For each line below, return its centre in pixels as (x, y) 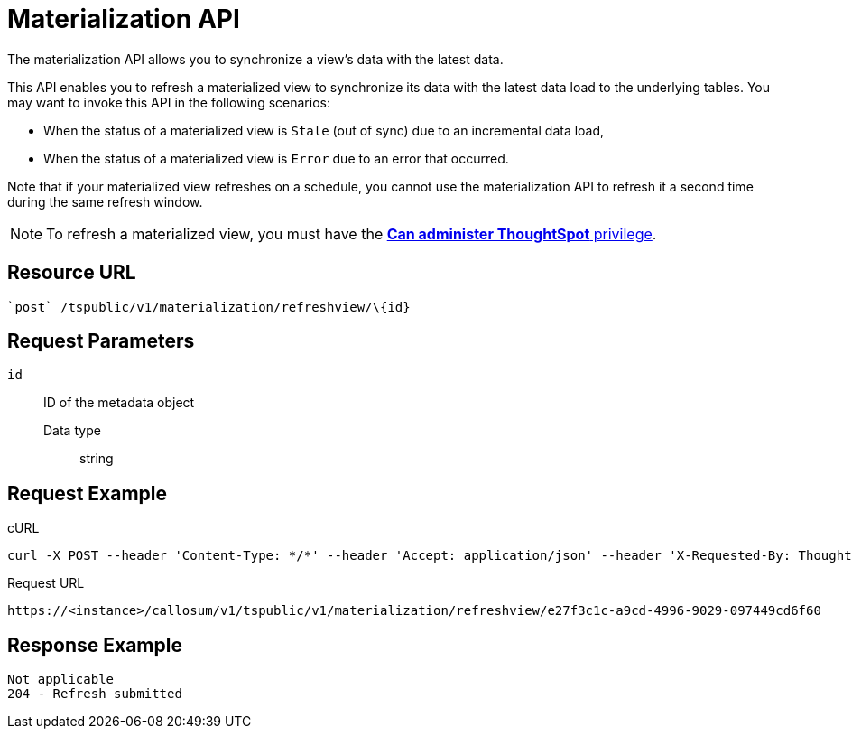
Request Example (87, 493)
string (97, 459)
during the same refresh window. (105, 201)
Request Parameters (101, 341)
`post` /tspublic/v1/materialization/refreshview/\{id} (209, 307)
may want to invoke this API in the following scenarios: (169, 102)
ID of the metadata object (119, 403)
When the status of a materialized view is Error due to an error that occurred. (276, 158)
